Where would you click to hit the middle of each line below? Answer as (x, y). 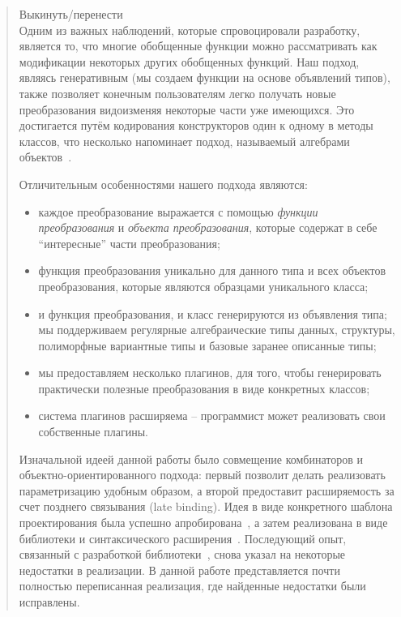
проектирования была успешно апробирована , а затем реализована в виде (203, 523)
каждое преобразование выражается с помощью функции (178, 211)
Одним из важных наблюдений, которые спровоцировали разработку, (190, 30)
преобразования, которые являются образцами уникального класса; (203, 286)
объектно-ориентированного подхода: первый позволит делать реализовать (202, 475)
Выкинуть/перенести (71, 14)
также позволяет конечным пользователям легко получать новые (177, 93)
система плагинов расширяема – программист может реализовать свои (212, 416)
